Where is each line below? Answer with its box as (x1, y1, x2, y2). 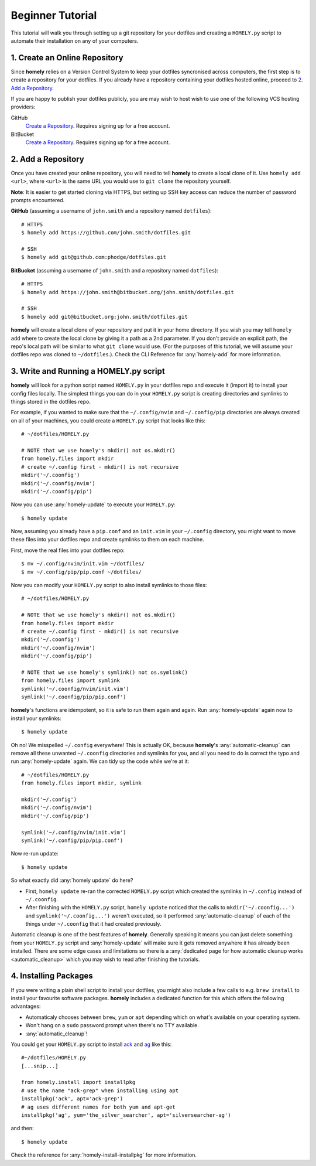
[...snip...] (21, 1062, 59, 1069)
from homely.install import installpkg (21, 1079, 136, 1086)
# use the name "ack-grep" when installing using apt (21, 1087, 178, 1094)
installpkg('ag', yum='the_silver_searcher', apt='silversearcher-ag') (21, 1112, 231, 1119)
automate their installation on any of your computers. (11, 37, 139, 44)
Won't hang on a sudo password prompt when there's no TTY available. (25, 1022, 199, 1029)
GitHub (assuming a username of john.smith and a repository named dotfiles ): (11, 207, 212, 214)
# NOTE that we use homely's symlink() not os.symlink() (21, 669, 188, 676)
